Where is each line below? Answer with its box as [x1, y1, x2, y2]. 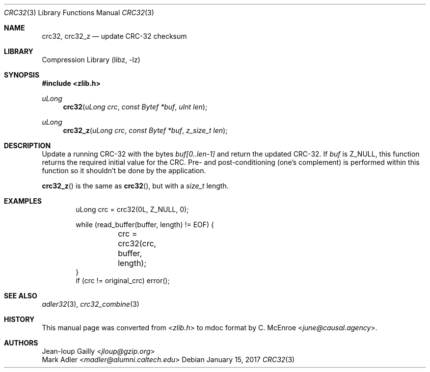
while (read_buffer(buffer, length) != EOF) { [76, 220, 215, 229]
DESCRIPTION [4, 141, 51, 150]
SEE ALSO [4, 292, 37, 300]
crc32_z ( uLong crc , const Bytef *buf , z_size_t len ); [63, 126, 228, 134]
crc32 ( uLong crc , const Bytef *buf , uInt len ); [63, 103, 208, 111]
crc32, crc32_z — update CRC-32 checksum [42, 32, 187, 40]
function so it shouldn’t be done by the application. [42, 166, 206, 175]
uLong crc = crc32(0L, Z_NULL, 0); [76, 205, 189, 213]
